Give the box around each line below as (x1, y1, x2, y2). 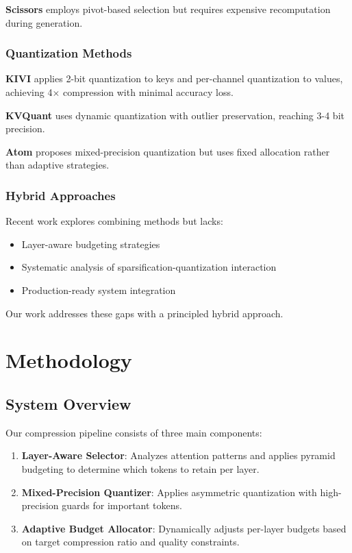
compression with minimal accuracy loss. (63, 85, 234, 99)
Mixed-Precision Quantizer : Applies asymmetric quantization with (21, 484, 317, 499)
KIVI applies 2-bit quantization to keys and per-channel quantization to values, (5, 71, 343, 86)
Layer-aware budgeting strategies (21, 236, 160, 251)
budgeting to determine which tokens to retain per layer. (21, 461, 260, 476)
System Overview (5, 393, 131, 414)
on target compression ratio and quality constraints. (21, 534, 240, 549)
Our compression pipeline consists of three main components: (5, 425, 262, 439)
